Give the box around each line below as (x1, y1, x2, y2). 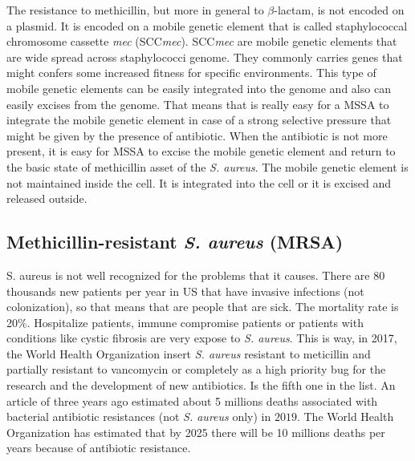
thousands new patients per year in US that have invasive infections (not (6, 282, 364, 299)
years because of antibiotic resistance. (6, 439, 191, 456)
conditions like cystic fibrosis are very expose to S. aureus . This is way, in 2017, (6, 330, 397, 346)
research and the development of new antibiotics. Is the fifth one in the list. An (6, 377, 396, 394)
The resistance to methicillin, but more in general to (6, 2, 264, 18)
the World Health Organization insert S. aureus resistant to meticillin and (6, 345, 371, 362)
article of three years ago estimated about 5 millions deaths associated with (6, 392, 378, 409)
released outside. (6, 190, 87, 207)
